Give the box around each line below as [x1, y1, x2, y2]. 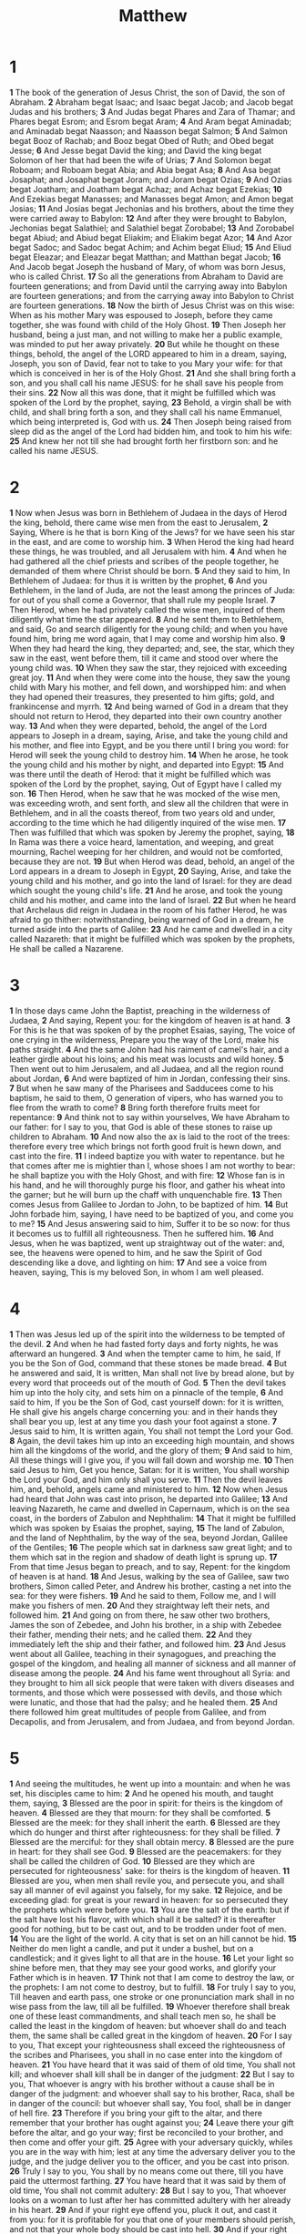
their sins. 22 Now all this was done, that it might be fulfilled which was [9, 386, 276, 397]
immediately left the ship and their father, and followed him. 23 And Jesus [9, 1638, 287, 1650]
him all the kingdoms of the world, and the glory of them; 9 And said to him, [9, 1445, 293, 1456]
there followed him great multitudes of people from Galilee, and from [9, 1706, 267, 1717]
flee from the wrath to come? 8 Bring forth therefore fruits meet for [9, 1102, 260, 1113]
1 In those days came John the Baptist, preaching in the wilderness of [9, 1004, 270, 1016]
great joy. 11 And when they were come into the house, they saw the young [9, 672, 291, 683]
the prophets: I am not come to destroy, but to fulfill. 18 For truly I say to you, [9, 1982, 297, 1992]
